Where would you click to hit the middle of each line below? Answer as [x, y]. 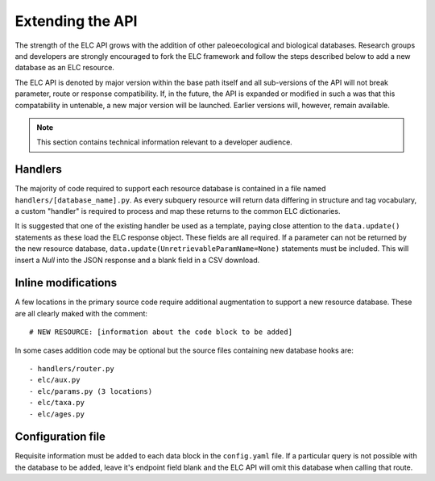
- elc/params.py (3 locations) [91, 391]
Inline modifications [66, 283]
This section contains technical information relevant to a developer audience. [165, 142]
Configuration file [60, 437]
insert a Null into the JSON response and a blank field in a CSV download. [137, 260]
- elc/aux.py [55, 380]
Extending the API [76, 21]
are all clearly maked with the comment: [81, 313]
